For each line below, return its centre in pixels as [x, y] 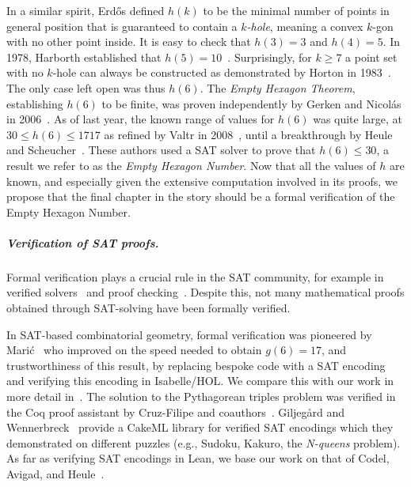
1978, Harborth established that [84, 57]
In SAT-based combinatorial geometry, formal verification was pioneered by [189, 334]
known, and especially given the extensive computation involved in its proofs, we [202, 181]
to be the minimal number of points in [296, 10]
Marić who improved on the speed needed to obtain [134, 350]
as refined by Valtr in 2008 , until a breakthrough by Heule [248, 134]
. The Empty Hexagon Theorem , [278, 87]
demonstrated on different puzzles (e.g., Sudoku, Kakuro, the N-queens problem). [204, 442]
